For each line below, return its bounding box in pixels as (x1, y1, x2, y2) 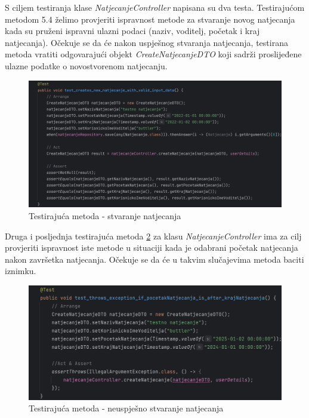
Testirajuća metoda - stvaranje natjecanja (29, 209, 181, 222)
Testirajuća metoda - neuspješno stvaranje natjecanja (29, 402, 224, 414)
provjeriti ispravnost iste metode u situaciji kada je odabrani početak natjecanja (5, 241, 298, 254)
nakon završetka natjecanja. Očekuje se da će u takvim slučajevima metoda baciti (5, 253, 304, 265)
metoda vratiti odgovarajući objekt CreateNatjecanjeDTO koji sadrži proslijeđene (5, 48, 302, 60)
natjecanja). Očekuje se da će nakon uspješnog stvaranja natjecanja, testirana (5, 36, 288, 48)
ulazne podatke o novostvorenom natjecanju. (5, 59, 168, 72)
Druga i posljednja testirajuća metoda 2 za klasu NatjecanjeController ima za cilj (5, 229, 302, 242)
